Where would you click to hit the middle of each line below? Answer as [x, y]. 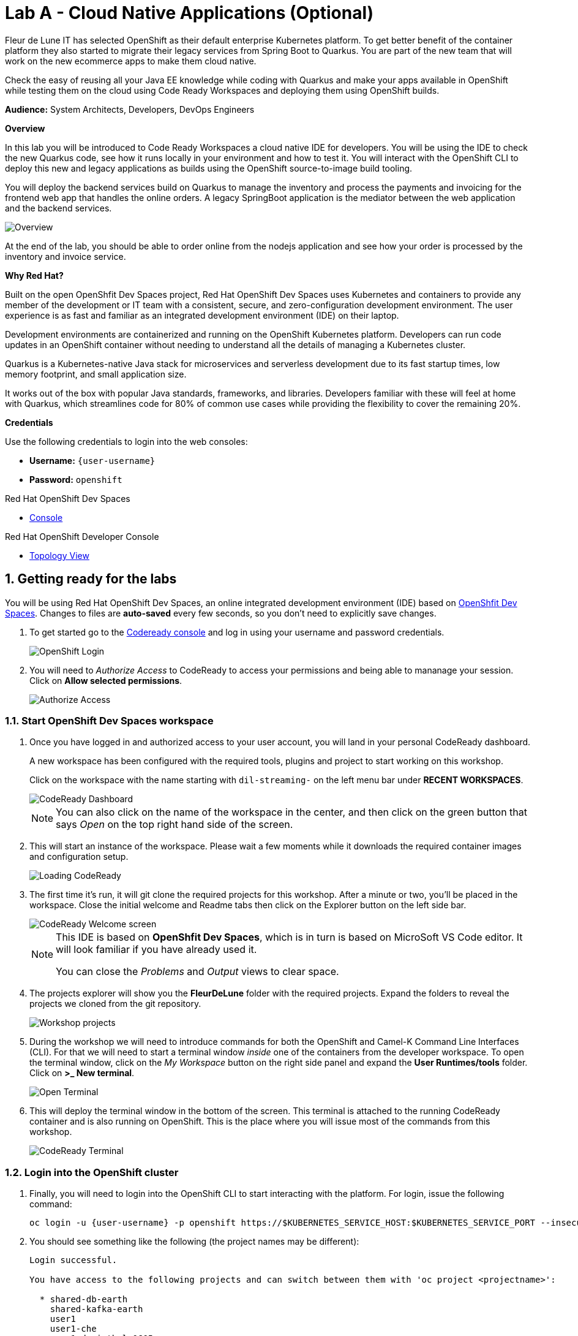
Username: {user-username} [92, 460]
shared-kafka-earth [96, 1309]
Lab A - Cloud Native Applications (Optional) [190, 13]
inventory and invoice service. [66, 256]
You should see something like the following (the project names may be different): [194, 1242]
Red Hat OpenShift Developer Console [82, 536]
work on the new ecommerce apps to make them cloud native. [131, 61]
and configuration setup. [79, 857]
